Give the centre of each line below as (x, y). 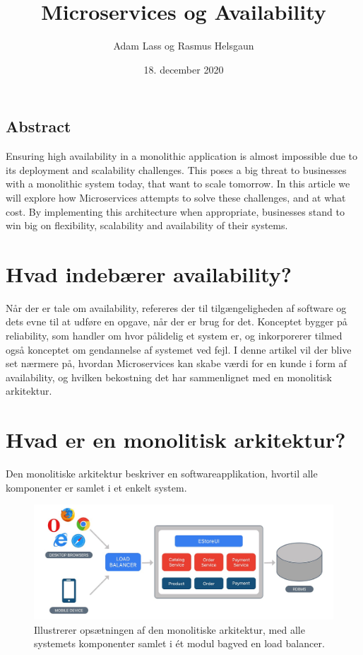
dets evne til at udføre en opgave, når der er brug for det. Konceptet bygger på (177, 321)
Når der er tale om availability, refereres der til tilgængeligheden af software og (176, 307)
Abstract (38, 126)
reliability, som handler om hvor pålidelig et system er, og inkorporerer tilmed (174, 335)
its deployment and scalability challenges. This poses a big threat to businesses (176, 169)
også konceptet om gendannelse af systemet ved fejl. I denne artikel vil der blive (179, 349)
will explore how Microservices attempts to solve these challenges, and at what (176, 197)
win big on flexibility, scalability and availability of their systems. (147, 225)
